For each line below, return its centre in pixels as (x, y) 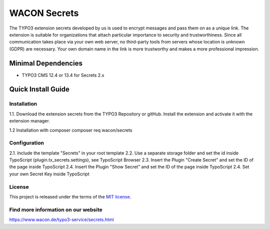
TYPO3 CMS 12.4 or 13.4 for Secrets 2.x (63, 75)
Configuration (27, 143)
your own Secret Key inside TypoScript (49, 174)
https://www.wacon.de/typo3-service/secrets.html (62, 219)
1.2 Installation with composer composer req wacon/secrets (71, 130)
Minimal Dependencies (46, 63)
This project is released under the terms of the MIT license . (70, 197)
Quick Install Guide (39, 89)
